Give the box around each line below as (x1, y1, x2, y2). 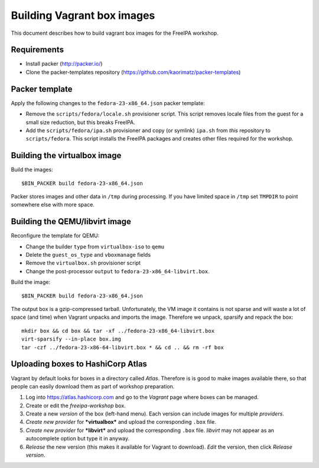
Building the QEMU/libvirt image (11, 217, 131, 227)
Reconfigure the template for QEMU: (11, 232, 100, 239)
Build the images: (11, 166, 53, 174)
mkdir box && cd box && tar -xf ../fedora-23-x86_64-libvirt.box (21, 328, 215, 334)
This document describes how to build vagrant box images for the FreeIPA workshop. (11, 30, 219, 37)
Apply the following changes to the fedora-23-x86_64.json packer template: (11, 99, 205, 106)
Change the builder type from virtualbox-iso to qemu (25, 243, 165, 250)
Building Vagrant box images (11, 9, 155, 22)
